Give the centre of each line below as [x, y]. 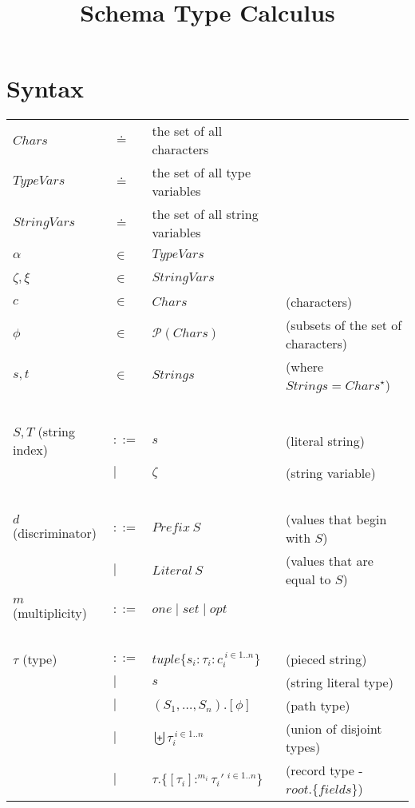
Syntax [45, 88]
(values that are [330, 561]
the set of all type [202, 173]
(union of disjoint [334, 729]
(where [305, 367]
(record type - [324, 770]
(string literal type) [340, 683]
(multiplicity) [50, 613]
